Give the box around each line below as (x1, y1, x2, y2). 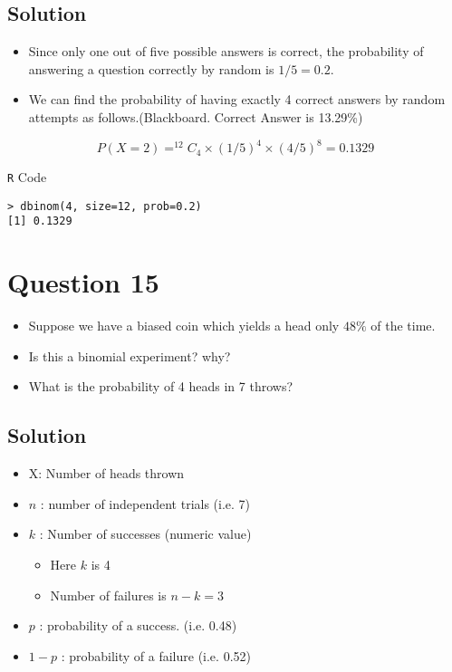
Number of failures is (50, 585, 167, 604)
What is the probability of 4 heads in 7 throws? (28, 377, 293, 396)
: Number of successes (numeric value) (39, 524, 252, 543)
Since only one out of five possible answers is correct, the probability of (28, 42, 424, 61)
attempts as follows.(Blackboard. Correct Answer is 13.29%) (28, 107, 363, 126)
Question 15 (7, 264, 159, 301)
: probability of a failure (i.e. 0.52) (61, 646, 251, 665)
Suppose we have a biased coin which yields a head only (28, 316, 340, 335)
